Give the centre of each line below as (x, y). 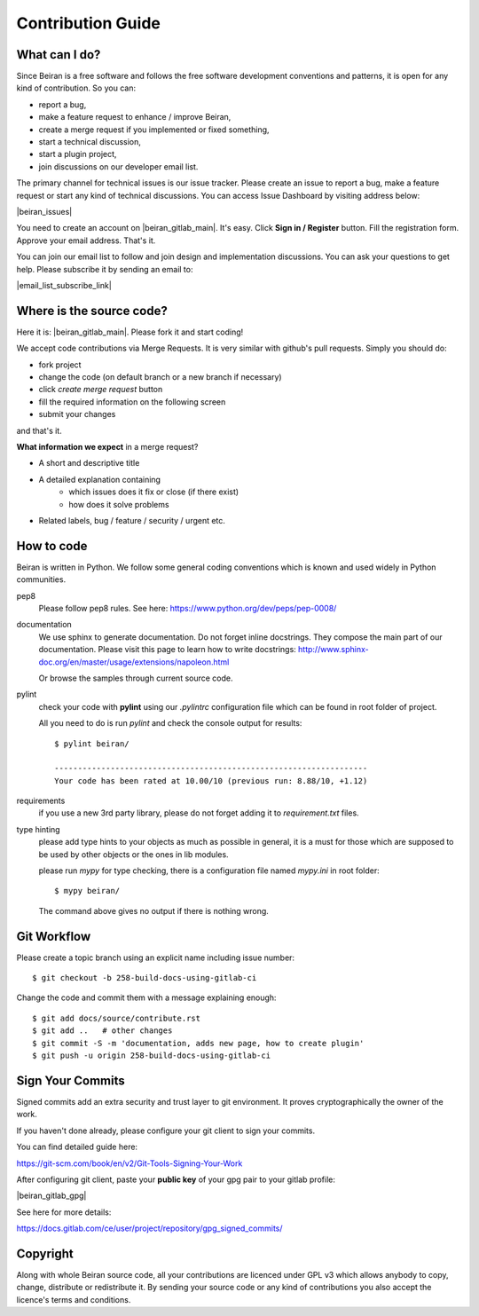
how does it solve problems (119, 504)
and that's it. (39, 430)
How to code (52, 546)
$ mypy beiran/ (87, 891)
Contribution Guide (89, 23)
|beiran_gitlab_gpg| (51, 1196)
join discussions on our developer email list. (118, 166)
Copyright (45, 1253)
